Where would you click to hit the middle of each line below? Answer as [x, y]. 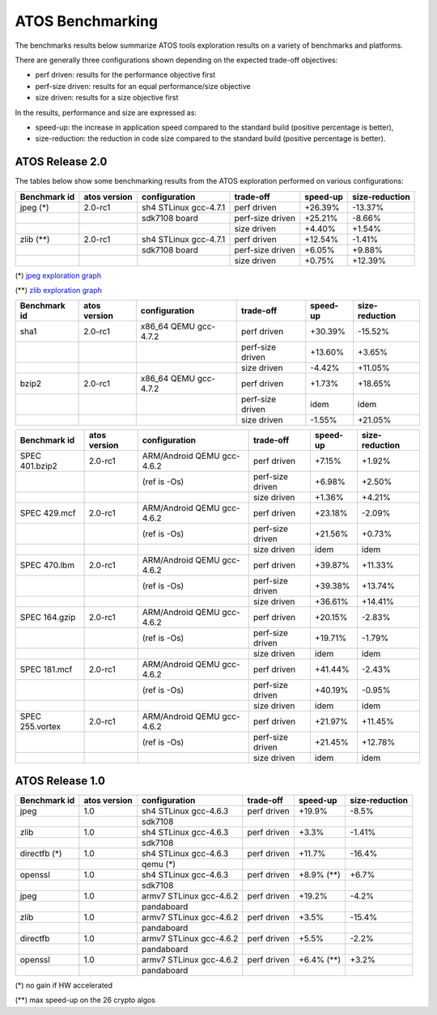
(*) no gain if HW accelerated [64, 985]
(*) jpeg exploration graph [58, 275]
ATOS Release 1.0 [60, 781]
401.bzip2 [39, 466]
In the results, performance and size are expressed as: [106, 113]
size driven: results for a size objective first [107, 98]
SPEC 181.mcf [46, 669]
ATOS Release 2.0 [61, 162]
